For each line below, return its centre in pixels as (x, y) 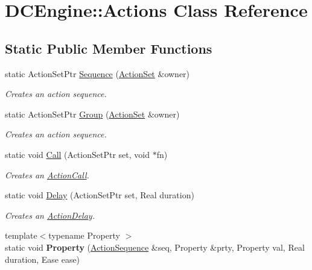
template (21, 235)
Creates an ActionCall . (47, 174)
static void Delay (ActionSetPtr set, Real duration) (100, 195)
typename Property (84, 235)
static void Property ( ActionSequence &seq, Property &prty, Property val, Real (155, 247)
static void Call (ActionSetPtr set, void (77, 154)
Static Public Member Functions (109, 48)
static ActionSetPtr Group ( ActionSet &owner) (92, 114)
